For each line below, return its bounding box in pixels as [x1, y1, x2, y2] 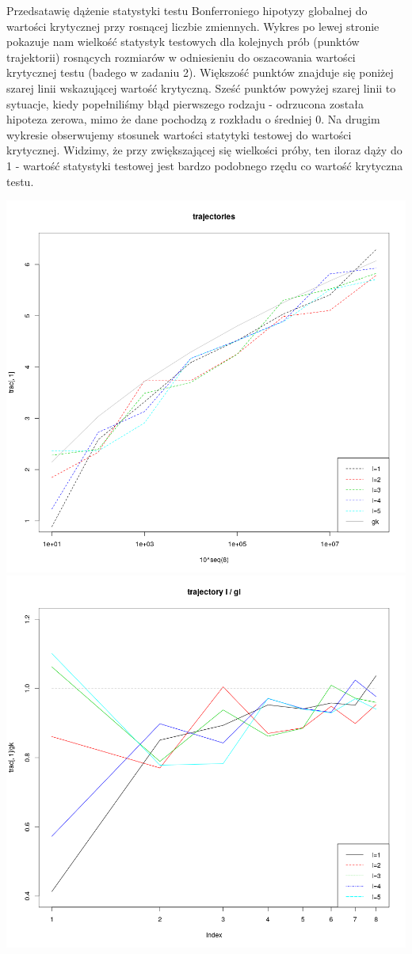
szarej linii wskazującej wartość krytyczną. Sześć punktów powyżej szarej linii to [6, 79, 396, 96]
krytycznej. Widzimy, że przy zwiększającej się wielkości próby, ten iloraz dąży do [6, 142, 402, 158]
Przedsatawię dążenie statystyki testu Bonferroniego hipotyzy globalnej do [6, 2, 368, 18]
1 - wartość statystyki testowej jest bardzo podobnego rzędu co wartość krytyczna [6, 157, 403, 173]
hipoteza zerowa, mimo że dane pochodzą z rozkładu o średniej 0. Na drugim [6, 111, 380, 127]
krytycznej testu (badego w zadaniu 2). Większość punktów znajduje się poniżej [6, 64, 394, 81]
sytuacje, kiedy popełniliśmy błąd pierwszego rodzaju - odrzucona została [6, 95, 364, 112]
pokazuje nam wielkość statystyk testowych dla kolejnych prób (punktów [6, 33, 360, 50]
